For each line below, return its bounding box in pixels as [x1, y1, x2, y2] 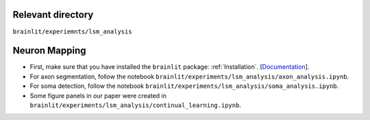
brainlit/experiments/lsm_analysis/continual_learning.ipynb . [29, 101, 241, 109]
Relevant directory [12, 9, 94, 20]
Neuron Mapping [12, 45, 86, 57]
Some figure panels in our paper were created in [29, 91, 167, 100]
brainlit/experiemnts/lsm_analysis [12, 27, 133, 35]
